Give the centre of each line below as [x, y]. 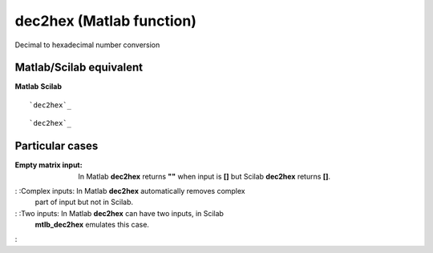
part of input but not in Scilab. [84, 202]
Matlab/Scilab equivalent [79, 68]
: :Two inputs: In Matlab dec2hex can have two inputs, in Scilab [119, 213]
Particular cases [57, 146]
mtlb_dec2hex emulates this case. [92, 225]
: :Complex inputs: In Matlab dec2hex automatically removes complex [130, 191]
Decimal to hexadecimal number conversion [87, 45]
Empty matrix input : [49, 165]
